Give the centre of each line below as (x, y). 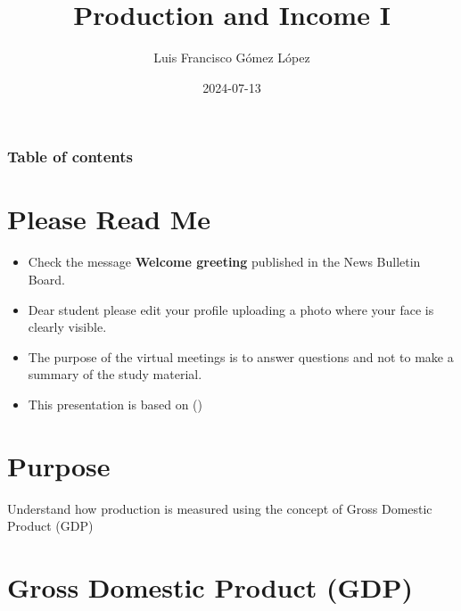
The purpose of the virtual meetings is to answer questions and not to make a (241, 356)
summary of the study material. (115, 374)
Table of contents (70, 157)
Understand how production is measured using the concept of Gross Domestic (220, 508)
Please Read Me (109, 219)
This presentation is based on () (115, 404)
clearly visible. (67, 327)
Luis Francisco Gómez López (232, 58)
